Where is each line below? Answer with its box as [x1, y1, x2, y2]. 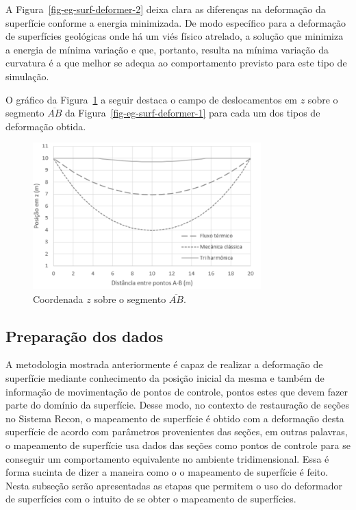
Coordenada [33, 291, 84, 306]
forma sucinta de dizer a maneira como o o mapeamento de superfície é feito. [5, 465, 329, 479]
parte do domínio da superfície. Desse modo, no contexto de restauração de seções [5, 398, 350, 412]
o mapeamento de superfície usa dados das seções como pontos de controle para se [5, 438, 351, 452]
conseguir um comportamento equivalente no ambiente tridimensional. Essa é [5, 451, 329, 465]
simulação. [5, 69, 49, 83]
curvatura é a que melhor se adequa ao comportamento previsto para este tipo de [5, 56, 347, 70]
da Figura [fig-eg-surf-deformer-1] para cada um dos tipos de [64, 106, 320, 120]
